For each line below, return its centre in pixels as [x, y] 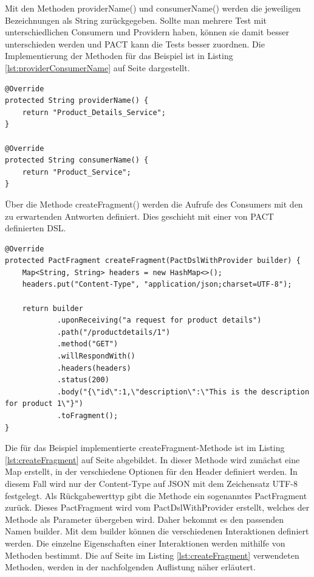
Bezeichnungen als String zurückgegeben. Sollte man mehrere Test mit [136, 20]
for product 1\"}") [44, 404]
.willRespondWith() [96, 356]
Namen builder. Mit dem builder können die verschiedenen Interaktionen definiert [157, 531]
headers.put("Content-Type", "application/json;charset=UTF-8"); [157, 285]
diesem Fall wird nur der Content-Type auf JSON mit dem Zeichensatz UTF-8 [151, 483]
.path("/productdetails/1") [114, 332]
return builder [53, 308]
